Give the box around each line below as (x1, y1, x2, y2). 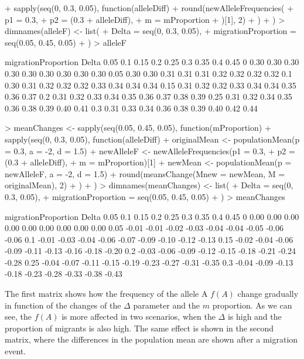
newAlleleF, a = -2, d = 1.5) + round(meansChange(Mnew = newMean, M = (5, 167, 285, 179)
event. (5, 345, 26, 357)
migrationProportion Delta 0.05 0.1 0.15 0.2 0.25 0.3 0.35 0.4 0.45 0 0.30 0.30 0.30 (5, 56, 299, 68)
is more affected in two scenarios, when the (62, 310, 216, 323)
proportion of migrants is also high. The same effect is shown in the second (5, 321, 274, 334)
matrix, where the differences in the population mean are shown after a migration (5, 333, 298, 346)
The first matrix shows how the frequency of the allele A (5, 287, 208, 300)
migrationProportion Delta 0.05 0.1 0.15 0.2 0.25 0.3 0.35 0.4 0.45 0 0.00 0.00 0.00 (5, 210, 299, 222)
